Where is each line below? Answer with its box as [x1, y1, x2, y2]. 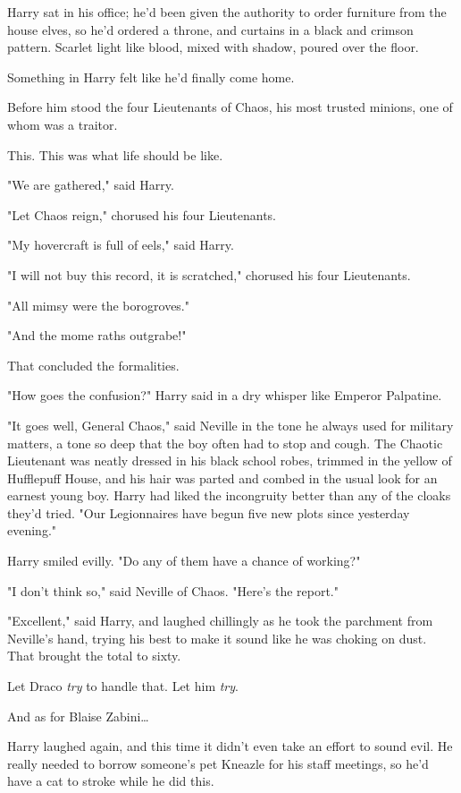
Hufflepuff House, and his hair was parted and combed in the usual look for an [7, 468, 438, 487]
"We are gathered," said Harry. [7, 175, 174, 194]
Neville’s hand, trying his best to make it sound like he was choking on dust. [7, 628, 427, 647]
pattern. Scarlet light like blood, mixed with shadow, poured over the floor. [7, 38, 419, 56]
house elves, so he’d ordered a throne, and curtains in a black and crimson [7, 20, 414, 38]
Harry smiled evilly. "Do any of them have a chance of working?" [7, 551, 361, 570]
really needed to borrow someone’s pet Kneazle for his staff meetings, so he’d [7, 754, 429, 772]
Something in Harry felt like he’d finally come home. [7, 67, 295, 86]
